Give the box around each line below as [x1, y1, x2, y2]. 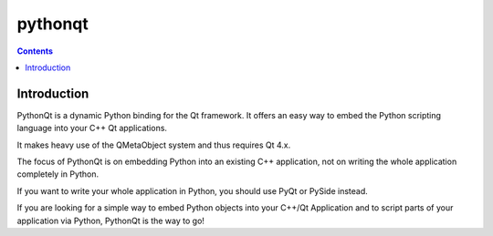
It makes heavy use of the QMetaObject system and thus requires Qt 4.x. [16, 139, 291, 150]
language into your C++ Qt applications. [16, 123, 168, 134]
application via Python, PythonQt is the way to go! [16, 215, 205, 226]
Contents [16, 46, 54, 56]
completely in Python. [16, 169, 100, 180]
